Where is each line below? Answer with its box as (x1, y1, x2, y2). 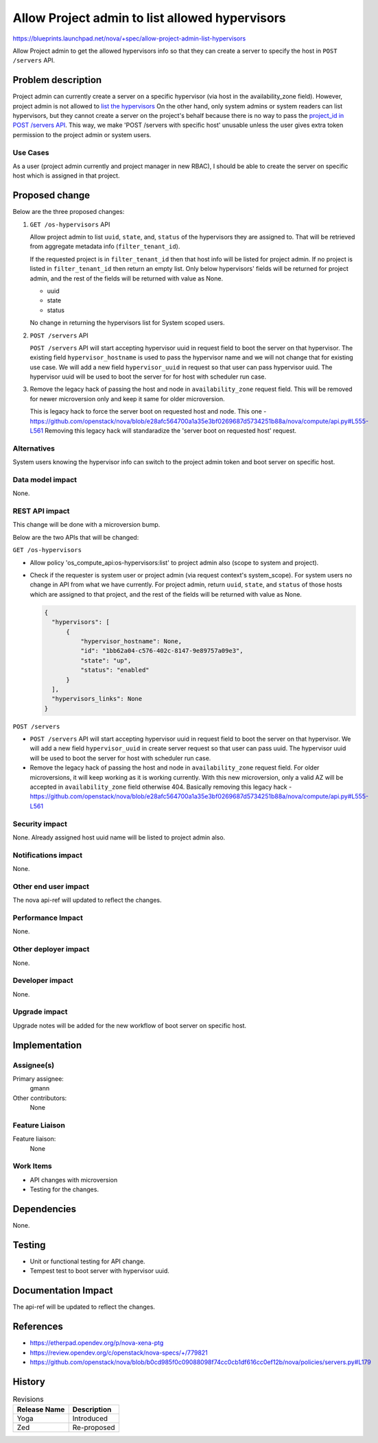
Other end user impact (12, 881, 89, 891)
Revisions (12, 1394, 44, 1404)
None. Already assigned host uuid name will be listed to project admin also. (12, 833, 226, 842)
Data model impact (12, 475, 78, 484)
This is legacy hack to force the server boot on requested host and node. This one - (29, 407, 267, 416)
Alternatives (12, 443, 55, 453)
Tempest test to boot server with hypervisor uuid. (29, 1267, 169, 1275)
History (12, 1376, 46, 1387)
